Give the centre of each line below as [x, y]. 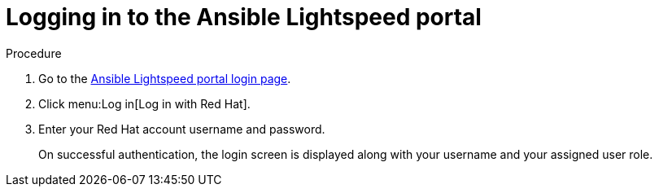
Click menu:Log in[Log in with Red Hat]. [144, 103]
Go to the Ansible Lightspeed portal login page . [165, 78]
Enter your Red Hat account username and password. [182, 129]
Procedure [34, 53]
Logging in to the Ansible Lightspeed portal [244, 17]
